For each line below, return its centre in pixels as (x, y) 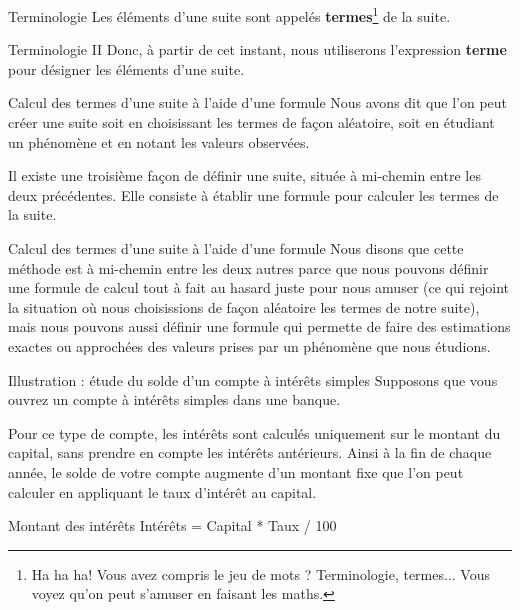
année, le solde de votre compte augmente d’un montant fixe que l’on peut (236, 471)
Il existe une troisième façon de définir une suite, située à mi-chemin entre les (244, 175)
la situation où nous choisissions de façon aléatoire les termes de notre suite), (244, 306)
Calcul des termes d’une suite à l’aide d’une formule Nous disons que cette (236, 248)
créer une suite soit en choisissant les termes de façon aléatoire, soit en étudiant (251, 122)
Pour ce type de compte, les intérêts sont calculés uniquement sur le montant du (254, 432)
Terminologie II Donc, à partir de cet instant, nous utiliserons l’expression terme (257, 49)
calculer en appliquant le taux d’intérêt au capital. (162, 491)
